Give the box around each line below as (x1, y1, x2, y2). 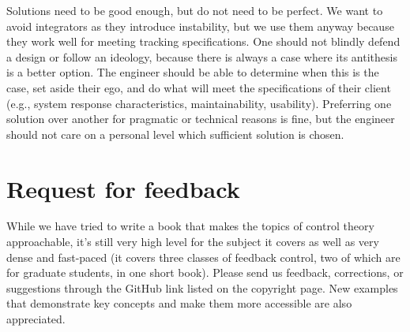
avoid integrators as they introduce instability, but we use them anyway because (6, 17, 394, 34)
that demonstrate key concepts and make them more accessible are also (6, 295, 352, 311)
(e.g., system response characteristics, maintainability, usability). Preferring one (6, 95, 392, 111)
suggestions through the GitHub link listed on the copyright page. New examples (6, 279, 398, 296)
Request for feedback (6, 172, 240, 204)
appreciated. (6, 311, 66, 327)
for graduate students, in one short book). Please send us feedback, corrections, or (6, 264, 404, 281)
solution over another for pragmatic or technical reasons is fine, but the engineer (6, 110, 395, 127)
